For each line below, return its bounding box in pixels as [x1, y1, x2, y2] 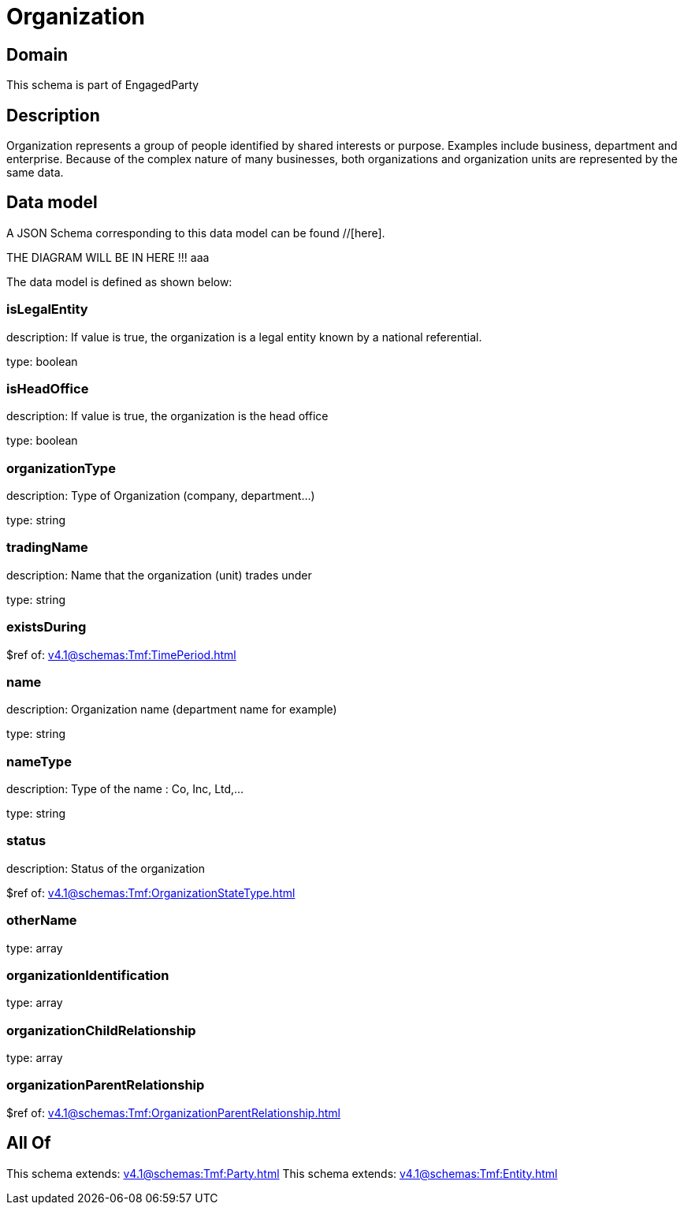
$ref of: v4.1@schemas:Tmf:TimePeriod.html [6, 647, 236, 661]
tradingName [6, 539, 88, 556]
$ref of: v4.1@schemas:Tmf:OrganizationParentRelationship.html [6, 1105, 340, 1120]
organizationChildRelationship [6, 1022, 196, 1038]
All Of [6, 1133, 51, 1153]
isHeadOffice [6, 380, 89, 397]
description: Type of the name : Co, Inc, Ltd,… [6, 782, 244, 796]
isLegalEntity [6, 301, 88, 318]
